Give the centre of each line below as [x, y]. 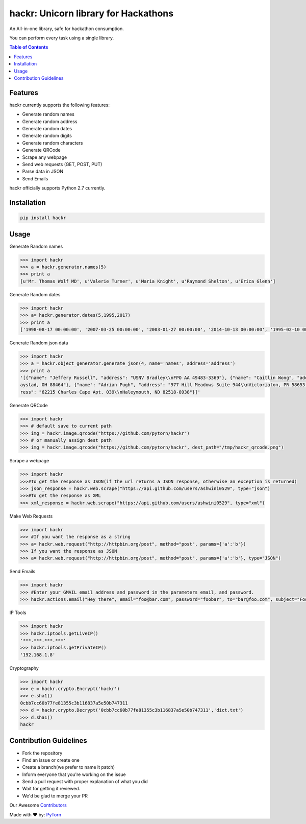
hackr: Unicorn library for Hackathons [91, 13]
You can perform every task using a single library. [62, 38]
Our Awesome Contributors [38, 805]
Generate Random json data [39, 343]
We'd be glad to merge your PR [55, 796]
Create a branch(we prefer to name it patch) [68, 767]
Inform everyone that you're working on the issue [74, 774]
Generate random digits [47, 136]
